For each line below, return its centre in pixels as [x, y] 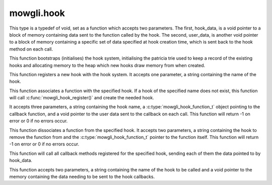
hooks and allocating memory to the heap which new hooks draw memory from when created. [107, 65]
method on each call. [31, 49]
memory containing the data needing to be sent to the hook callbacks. [82, 176]
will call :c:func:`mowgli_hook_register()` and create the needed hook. [82, 98]
